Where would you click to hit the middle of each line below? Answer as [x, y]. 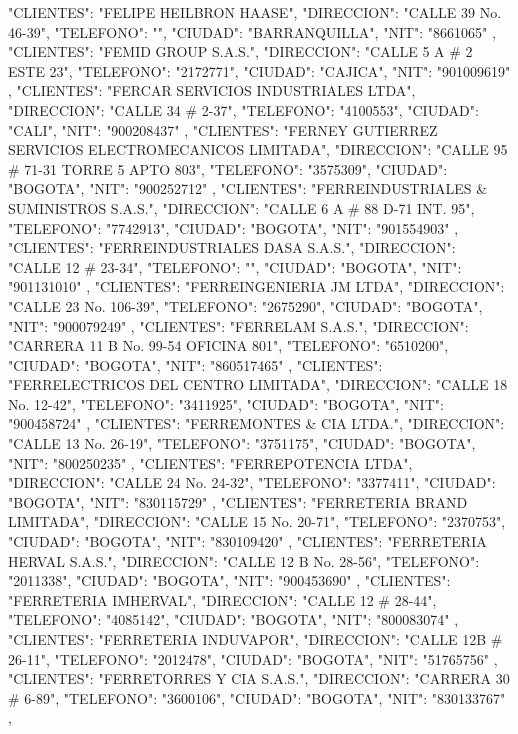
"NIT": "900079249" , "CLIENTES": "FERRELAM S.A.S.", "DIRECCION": [238, 325]
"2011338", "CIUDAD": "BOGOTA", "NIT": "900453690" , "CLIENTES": [229, 580]
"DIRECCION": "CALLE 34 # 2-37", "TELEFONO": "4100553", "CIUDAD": [243, 109]
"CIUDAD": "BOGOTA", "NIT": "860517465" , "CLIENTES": [195, 364]
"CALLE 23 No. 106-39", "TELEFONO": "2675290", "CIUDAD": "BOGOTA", [245, 305]
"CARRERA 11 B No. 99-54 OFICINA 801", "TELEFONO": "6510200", [228, 345]
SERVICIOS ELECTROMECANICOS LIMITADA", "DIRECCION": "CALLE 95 [258, 149]
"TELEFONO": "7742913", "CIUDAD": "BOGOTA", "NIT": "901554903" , [233, 227]
